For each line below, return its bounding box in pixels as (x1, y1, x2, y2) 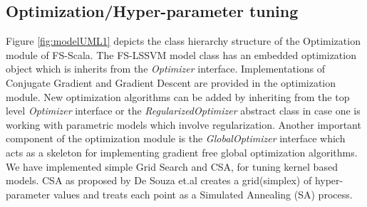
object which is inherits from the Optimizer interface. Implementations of (6, 61, 325, 76)
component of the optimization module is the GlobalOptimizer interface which (6, 131, 346, 146)
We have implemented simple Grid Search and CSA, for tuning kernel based (6, 159, 338, 174)
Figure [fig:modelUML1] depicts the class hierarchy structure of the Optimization (6, 33, 361, 48)
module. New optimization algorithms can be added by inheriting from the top (6, 89, 350, 104)
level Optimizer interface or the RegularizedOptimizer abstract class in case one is (6, 103, 361, 118)
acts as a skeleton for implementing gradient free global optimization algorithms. (6, 144, 358, 159)
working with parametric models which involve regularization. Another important (6, 117, 361, 132)
